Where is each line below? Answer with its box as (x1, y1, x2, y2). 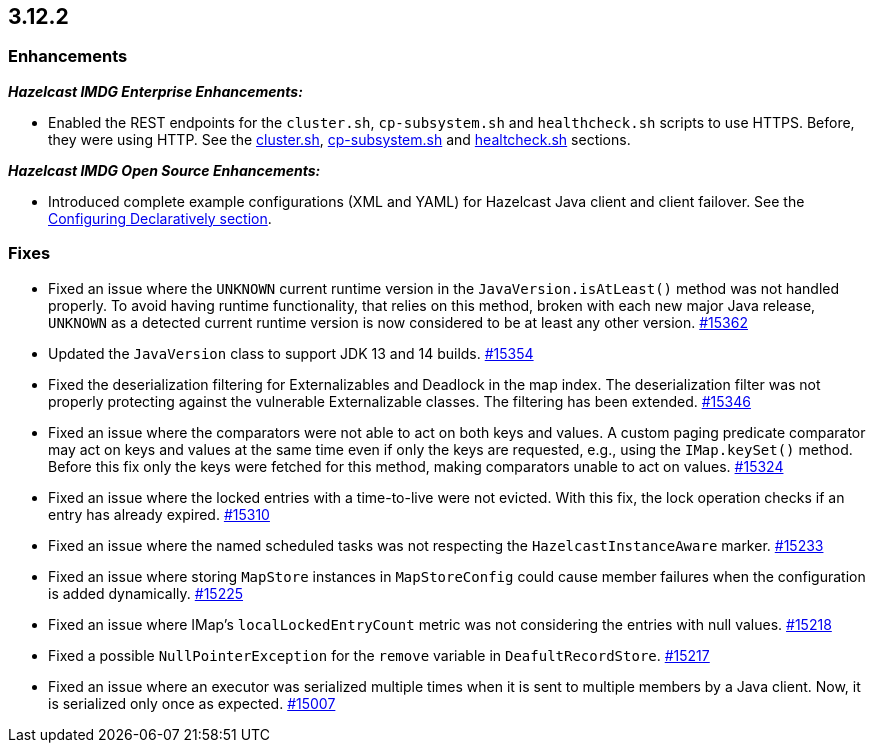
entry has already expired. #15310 (48, 505, 270, 523)
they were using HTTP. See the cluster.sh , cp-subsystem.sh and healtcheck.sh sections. (48, 130, 631, 148)
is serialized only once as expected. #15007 (48, 694, 336, 712)
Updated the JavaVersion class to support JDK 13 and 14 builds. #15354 (48, 344, 534, 362)
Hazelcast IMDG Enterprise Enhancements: (8, 82, 303, 100)
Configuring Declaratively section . (48, 209, 272, 227)
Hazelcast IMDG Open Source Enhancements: (8, 161, 321, 179)
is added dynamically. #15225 (48, 584, 244, 602)
